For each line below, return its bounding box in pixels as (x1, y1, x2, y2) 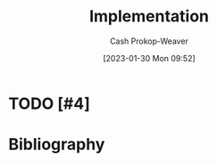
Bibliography (8, 134, 105, 155)
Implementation (88, 6, 210, 27)
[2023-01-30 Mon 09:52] (103, 53, 196, 63)
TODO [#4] (8, 94, 91, 113)
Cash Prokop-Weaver (109, 36, 189, 46)
